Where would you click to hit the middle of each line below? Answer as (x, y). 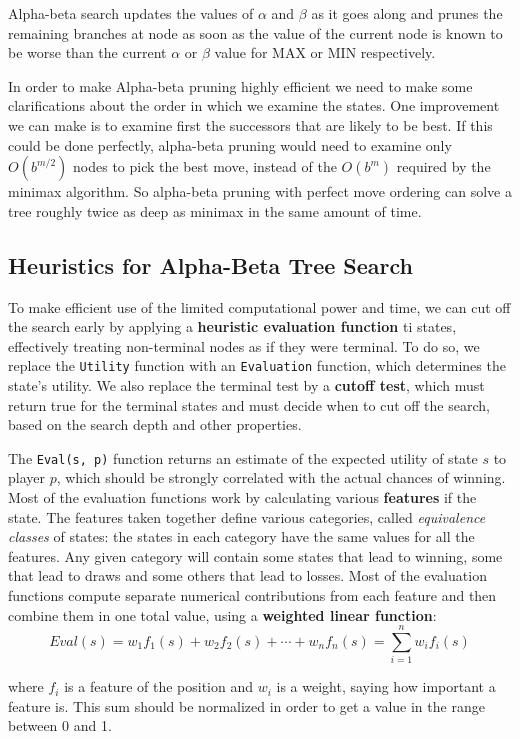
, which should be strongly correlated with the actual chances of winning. (281, 477)
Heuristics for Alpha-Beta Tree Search (210, 264)
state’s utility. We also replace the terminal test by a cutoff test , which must (246, 384)
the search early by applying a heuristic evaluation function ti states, (232, 326)
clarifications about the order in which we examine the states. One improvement (254, 105)
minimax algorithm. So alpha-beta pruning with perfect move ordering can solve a (260, 191)
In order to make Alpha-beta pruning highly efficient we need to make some (240, 85)
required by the (443, 166)
